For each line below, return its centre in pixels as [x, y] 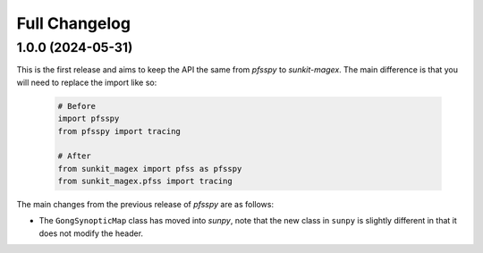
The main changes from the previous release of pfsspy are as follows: [145, 205]
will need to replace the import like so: [87, 82]
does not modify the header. [91, 233]
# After [74, 156]
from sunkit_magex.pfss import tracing [145, 181]
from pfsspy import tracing [119, 131]
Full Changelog [74, 23]
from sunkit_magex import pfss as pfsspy [150, 169]
